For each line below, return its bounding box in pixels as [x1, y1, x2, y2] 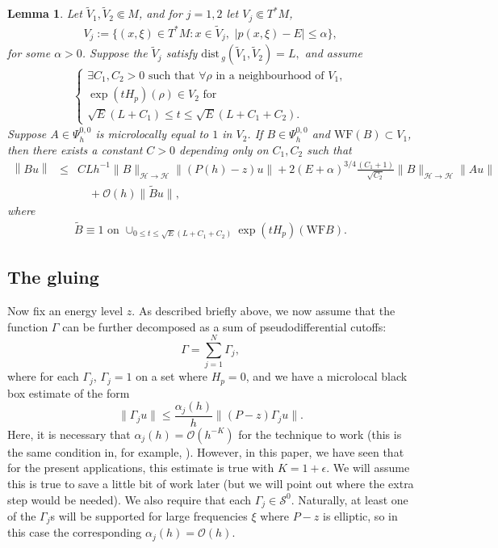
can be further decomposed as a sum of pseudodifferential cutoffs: [62, 318, 387, 335]
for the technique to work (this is [238, 425, 402, 442]
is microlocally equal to [95, 125, 209, 142]
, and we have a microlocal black [245, 368, 408, 385]
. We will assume [326, 459, 410, 476]
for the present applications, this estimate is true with [7, 459, 274, 476]
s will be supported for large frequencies [50, 508, 248, 525]
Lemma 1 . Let [7, 5, 82, 22]
